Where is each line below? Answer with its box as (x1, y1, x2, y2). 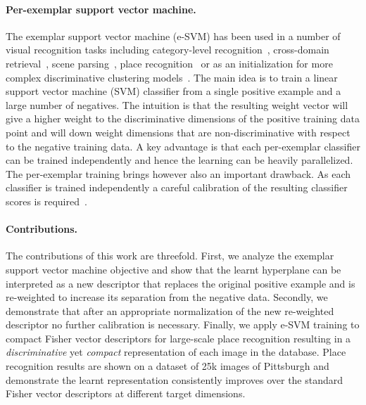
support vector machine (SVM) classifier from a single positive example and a (6, 84, 341, 98)
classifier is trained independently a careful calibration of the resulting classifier (6, 180, 348, 195)
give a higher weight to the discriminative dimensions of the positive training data (6, 111, 360, 126)
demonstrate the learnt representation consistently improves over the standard (6, 372, 343, 387)
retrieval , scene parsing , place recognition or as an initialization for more (6, 56, 333, 70)
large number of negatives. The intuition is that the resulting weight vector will (6, 97, 348, 112)
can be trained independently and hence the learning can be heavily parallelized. (6, 153, 353, 167)
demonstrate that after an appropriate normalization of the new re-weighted (6, 303, 334, 318)
